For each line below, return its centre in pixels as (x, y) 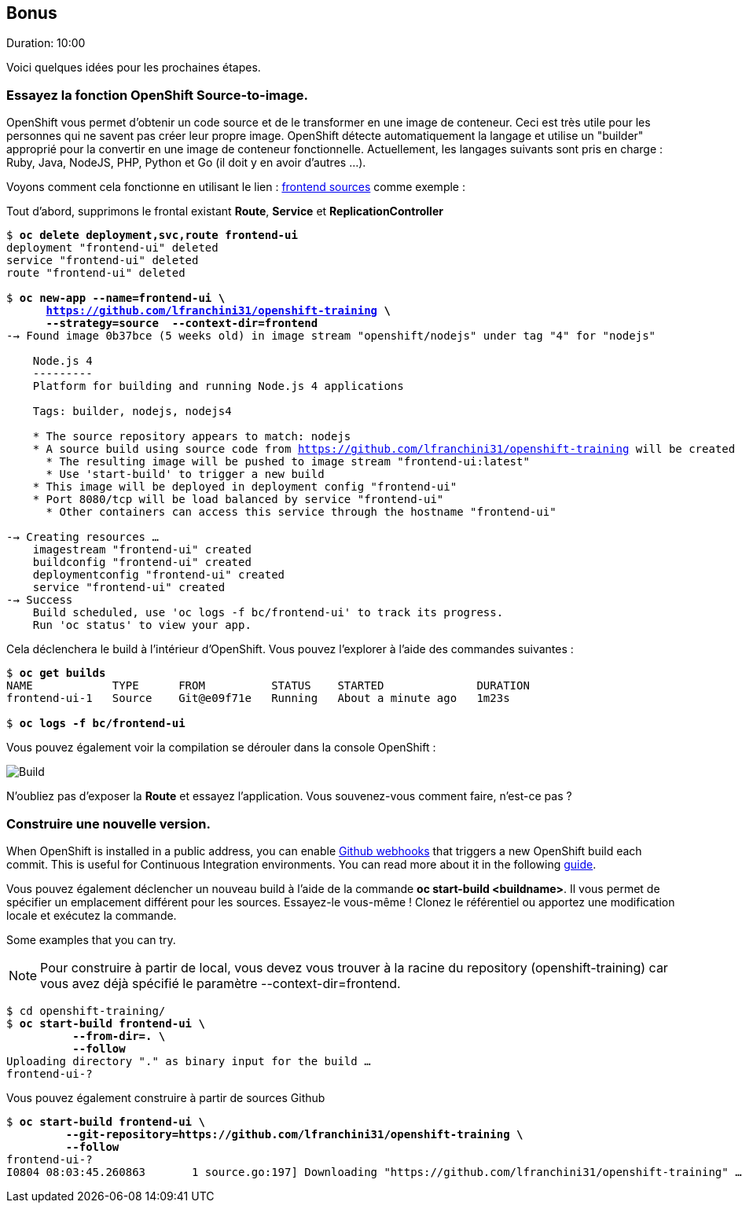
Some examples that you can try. (91, 939)
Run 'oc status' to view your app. (142, 625)
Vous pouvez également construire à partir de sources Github (166, 1097)
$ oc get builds (56, 673)
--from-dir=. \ (119, 1036)
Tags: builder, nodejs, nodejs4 (132, 412)
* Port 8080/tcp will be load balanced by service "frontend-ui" (238, 500)
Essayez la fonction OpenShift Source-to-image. (158, 95)
